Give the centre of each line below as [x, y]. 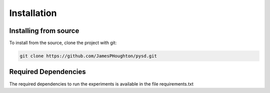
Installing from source [44, 31]
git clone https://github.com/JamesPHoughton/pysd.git [88, 56]
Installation [33, 13]
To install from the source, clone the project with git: [63, 43]
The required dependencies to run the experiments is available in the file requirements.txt [101, 84]
